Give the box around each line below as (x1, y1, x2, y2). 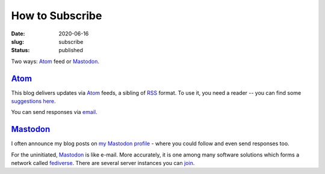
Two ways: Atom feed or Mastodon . (11, 58, 99, 65)
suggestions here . (11, 98, 57, 105)
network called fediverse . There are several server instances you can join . (11, 160, 195, 167)
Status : (11, 47, 30, 54)
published (58, 47, 84, 54)
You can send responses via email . (11, 109, 97, 116)
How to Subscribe (11, 9, 102, 22)
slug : (11, 38, 24, 45)
